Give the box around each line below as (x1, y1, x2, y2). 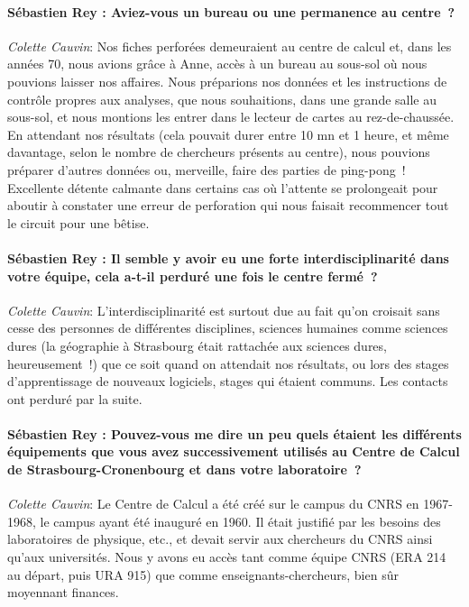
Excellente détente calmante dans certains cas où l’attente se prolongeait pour (7, 178, 438, 197)
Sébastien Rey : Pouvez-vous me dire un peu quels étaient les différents (7, 424, 462, 443)
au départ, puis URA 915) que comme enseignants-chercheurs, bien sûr (7, 565, 399, 584)
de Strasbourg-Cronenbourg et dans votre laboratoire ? (7, 460, 362, 479)
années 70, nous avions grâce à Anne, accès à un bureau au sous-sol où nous (7, 54, 428, 73)
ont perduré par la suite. (7, 389, 143, 408)
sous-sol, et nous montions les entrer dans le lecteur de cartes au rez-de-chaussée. (7, 107, 455, 126)
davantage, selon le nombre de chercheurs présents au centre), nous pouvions (7, 143, 430, 161)
